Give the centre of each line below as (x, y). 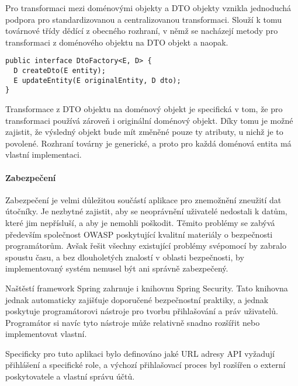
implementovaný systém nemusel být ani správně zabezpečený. (117, 268)
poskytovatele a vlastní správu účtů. (70, 376)
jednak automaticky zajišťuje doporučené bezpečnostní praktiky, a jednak (137, 299)
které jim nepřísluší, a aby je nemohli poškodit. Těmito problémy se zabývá (140, 222)
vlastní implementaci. (44, 154)
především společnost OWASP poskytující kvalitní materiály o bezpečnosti (139, 234)
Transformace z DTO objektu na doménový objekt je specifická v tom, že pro (144, 109)
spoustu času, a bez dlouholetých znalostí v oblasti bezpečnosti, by (125, 257)
